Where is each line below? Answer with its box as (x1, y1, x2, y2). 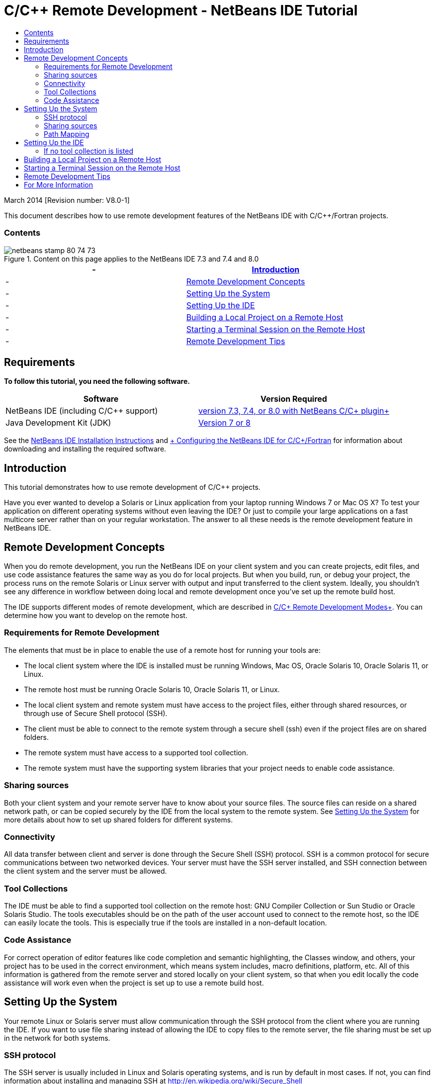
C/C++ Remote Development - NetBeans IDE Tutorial (4, 2, 358, 19)
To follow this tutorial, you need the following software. (4, 377, 190, 386)
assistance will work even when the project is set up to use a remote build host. (4, 978, 264, 987)
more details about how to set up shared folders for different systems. (4, 815, 233, 824)
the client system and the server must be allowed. (4, 867, 167, 876)
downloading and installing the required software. (4, 445, 167, 453)
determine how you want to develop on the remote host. (4, 611, 187, 620)
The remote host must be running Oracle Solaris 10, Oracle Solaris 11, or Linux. (24, 685, 280, 694)
